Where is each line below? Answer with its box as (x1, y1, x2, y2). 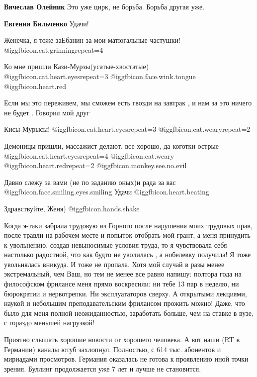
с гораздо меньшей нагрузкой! (4, 317, 94, 328)
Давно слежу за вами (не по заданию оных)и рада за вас (4, 177, 176, 187)
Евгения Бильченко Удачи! (4, 18, 89, 28)
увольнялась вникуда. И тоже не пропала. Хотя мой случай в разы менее (4, 259, 225, 269)
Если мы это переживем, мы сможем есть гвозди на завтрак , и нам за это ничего (4, 97, 252, 108)
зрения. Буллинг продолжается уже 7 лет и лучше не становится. (4, 363, 201, 374)
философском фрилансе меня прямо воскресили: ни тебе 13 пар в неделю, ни (4, 279, 239, 289)
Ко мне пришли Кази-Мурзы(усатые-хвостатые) (4, 61, 149, 72)
